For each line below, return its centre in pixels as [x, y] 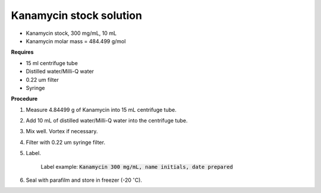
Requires [22, 52]
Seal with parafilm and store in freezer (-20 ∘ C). [84, 180]
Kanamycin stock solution [77, 15]
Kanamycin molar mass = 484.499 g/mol [76, 41]
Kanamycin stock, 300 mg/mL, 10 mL [71, 33]
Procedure [24, 99]
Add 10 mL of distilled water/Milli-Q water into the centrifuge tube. [107, 121]
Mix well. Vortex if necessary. [62, 131]
